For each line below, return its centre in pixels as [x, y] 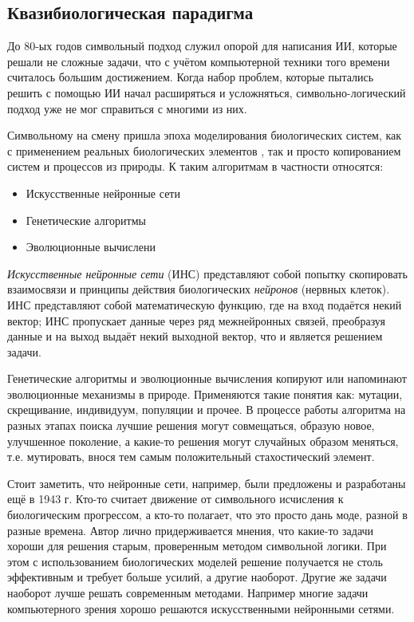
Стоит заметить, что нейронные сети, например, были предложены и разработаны [207, 483]
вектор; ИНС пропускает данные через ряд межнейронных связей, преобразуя [196, 320]
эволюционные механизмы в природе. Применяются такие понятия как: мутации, [205, 394]
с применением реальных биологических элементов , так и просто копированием [204, 150]
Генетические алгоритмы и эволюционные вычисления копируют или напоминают [207, 378]
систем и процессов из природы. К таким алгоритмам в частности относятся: [195, 166]
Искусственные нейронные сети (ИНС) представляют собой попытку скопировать [207, 273]
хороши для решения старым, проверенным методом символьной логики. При [197, 546]
